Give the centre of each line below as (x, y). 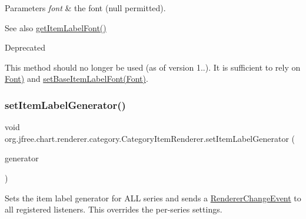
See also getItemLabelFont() (56, 27)
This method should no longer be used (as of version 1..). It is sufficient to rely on (153, 67)
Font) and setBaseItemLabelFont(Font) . (76, 79)
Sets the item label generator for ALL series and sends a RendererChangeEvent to (153, 198)
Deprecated (25, 47)
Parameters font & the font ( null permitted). (85, 8)
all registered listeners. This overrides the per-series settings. (114, 209)
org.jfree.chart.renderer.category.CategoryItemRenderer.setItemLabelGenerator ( (150, 138)
